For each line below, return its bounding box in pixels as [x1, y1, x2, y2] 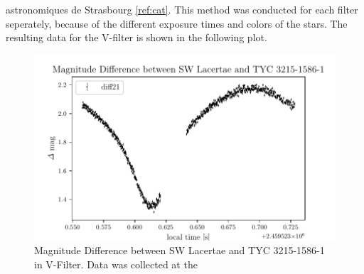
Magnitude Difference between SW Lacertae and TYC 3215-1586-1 [34, 243, 325, 258]
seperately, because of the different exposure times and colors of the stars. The [6, 16, 348, 31]
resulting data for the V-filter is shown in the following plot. [6, 30, 267, 45]
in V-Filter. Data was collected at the [34, 256, 198, 271]
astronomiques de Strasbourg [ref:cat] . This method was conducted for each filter [6, 2, 358, 16]
